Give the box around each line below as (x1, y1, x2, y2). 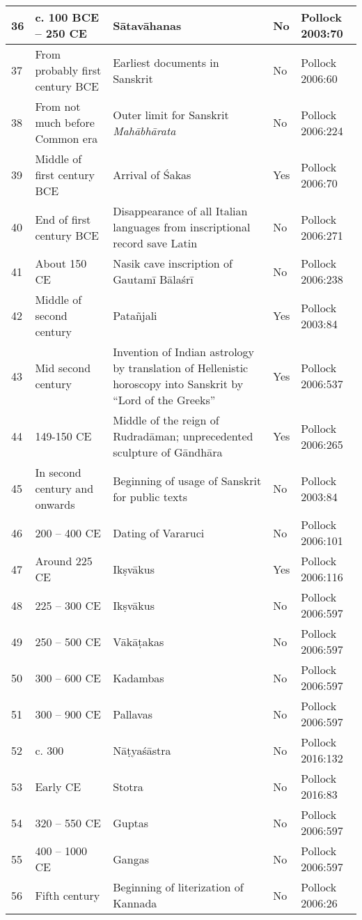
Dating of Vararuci (113, 524, 205, 541)
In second (35, 464, 81, 480)
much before (35, 114, 95, 130)
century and (35, 480, 94, 496)
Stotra (113, 778, 143, 795)
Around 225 (35, 553, 93, 569)
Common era (35, 130, 98, 146)
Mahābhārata (113, 122, 176, 139)
